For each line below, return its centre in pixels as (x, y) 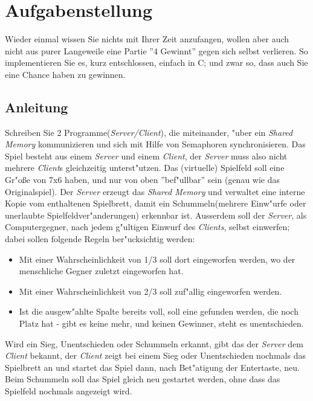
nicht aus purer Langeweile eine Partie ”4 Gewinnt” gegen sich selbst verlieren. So (156, 50)
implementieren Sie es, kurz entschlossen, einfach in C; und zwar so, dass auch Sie (156, 63)
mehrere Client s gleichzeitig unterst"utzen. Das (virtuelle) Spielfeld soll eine (145, 168)
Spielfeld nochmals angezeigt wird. (69, 390)
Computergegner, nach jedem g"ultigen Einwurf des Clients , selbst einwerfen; (147, 227)
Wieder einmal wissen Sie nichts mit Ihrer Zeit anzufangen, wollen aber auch (147, 39)
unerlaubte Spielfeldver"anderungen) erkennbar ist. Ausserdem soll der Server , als (156, 215)
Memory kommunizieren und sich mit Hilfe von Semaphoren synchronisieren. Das (155, 144)
